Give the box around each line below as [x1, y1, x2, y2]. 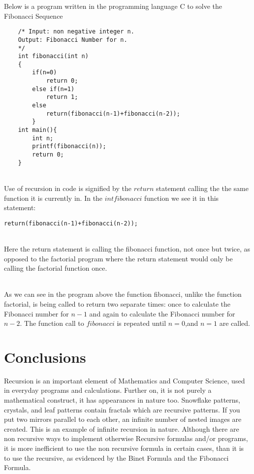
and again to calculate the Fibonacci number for [89, 308, 235, 318]
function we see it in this [144, 192, 219, 203]
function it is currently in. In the [4, 192, 103, 203]
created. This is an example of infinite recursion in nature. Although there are [4, 423, 239, 434]
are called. [219, 318, 250, 328]
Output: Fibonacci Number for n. [18, 36, 127, 43]
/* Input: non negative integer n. [18, 28, 134, 35]
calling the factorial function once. [4, 263, 107, 273]
